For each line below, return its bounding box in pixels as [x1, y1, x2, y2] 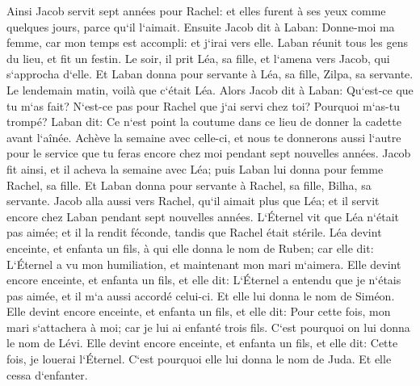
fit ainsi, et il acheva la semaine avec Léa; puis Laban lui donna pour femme [6, 160, 384, 177]
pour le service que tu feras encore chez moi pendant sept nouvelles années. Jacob [6, 145, 411, 162]
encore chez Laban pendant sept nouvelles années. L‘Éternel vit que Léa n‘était [6, 208, 400, 224]
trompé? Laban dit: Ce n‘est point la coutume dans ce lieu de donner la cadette [6, 113, 401, 130]
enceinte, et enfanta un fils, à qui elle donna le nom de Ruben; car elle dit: [6, 239, 374, 256]
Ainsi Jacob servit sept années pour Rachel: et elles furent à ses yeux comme [6, 2, 386, 19]
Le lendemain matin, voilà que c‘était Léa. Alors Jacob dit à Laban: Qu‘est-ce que [6, 81, 414, 98]
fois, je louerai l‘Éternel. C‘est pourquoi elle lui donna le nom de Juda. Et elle [6, 350, 392, 367]
